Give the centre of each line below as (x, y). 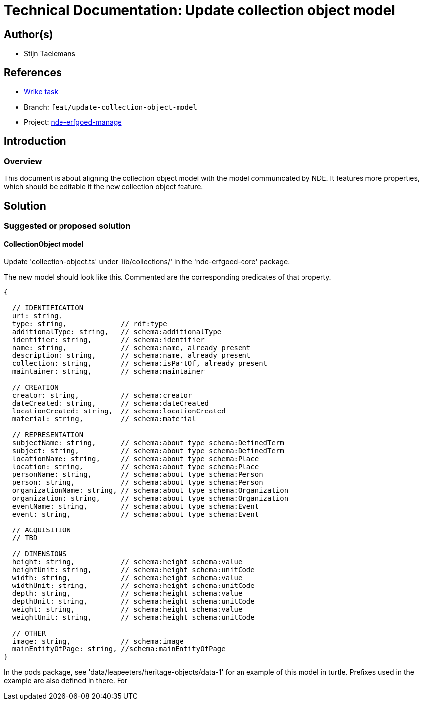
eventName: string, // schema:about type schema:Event (136, 506)
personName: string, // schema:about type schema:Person (138, 475)
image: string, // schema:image (98, 641)
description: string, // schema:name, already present (131, 356)
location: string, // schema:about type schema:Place (136, 467)
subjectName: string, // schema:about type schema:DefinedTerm (148, 443)
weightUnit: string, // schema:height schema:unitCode (133, 617)
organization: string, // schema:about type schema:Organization (150, 499)
